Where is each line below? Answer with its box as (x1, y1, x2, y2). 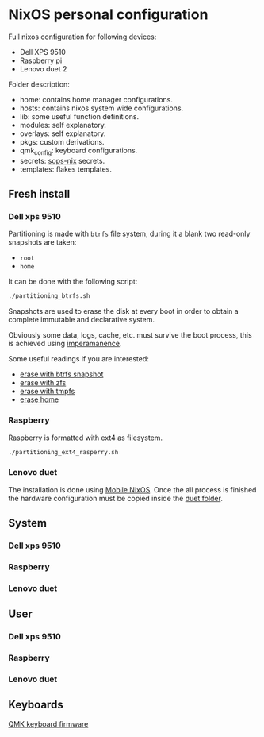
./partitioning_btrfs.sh (8, 292, 90, 300)
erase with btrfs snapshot (19, 369, 104, 379)
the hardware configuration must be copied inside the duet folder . (8, 493, 224, 503)
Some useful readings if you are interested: (8, 354, 149, 364)
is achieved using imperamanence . (8, 339, 122, 349)
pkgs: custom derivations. (19, 137, 105, 146)
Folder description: (8, 79, 70, 89)
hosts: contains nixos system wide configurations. (19, 103, 184, 113)
